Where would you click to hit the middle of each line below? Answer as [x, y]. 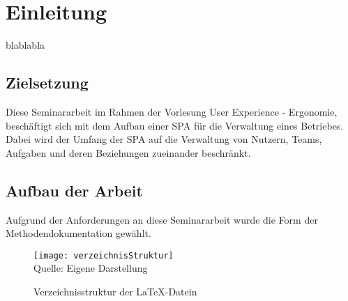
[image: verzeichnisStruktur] [104, 255]
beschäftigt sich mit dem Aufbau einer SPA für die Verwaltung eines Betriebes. [175, 125]
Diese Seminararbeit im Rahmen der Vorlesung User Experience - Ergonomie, [172, 111]
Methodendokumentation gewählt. [78, 233]
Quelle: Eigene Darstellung [91, 268]
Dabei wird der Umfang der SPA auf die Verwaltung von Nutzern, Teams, [164, 139]
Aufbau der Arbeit [74, 190]
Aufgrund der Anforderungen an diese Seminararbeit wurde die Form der [162, 219]
